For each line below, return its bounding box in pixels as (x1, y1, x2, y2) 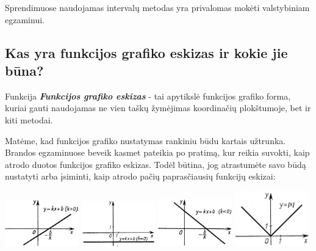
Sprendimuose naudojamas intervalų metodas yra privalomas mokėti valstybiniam (5, 1, 310, 13)
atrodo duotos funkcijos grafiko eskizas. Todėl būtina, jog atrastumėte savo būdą (5, 158, 306, 170)
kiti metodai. (5, 113, 53, 126)
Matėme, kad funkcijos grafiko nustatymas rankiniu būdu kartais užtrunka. (5, 134, 286, 147)
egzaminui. (5, 13, 45, 26)
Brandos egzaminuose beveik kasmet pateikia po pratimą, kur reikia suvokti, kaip (5, 146, 310, 159)
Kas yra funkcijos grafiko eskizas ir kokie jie (5, 43, 288, 62)
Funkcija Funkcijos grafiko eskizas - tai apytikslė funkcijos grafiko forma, (5, 89, 291, 102)
